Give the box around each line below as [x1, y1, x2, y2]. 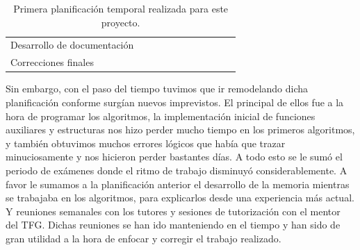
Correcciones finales [10, 55, 94, 69]
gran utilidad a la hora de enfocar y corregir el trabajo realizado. [6, 231, 281, 245]
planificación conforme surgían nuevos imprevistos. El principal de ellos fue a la [6, 94, 344, 109]
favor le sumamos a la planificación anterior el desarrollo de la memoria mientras [6, 176, 350, 191]
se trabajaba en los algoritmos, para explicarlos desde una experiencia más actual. [6, 190, 354, 205]
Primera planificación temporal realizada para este [13, 1, 229, 15]
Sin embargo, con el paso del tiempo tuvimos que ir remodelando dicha [6, 81, 309, 96]
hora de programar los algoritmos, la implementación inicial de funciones [6, 108, 316, 123]
